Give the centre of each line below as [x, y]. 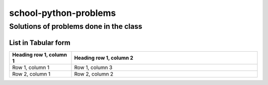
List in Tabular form [40, 42]
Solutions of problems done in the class [76, 26]
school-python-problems [63, 13]
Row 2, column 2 [94, 74]
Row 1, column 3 [93, 67]
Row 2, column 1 [31, 74]
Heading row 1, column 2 [104, 58]
